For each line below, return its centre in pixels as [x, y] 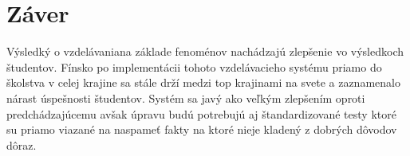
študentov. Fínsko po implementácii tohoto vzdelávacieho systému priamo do [194, 66]
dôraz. [22, 144]
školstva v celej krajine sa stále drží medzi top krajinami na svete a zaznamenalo [203, 82]
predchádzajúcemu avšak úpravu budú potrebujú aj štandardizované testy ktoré [201, 113]
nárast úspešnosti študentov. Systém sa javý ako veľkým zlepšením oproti [186, 97]
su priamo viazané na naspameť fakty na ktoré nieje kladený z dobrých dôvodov [202, 129]
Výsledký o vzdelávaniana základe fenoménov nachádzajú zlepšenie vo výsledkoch [205, 51]
